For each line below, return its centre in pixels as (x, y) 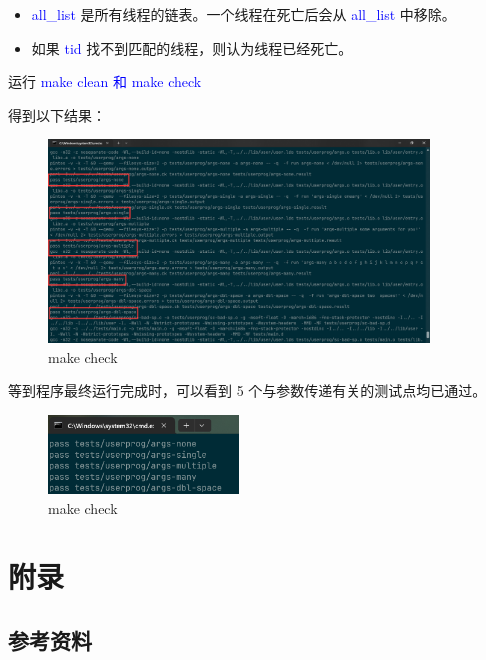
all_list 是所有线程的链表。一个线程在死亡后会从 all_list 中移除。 (243, 14)
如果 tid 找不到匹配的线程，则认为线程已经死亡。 (192, 47)
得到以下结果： (57, 114)
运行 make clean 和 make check (105, 81)
